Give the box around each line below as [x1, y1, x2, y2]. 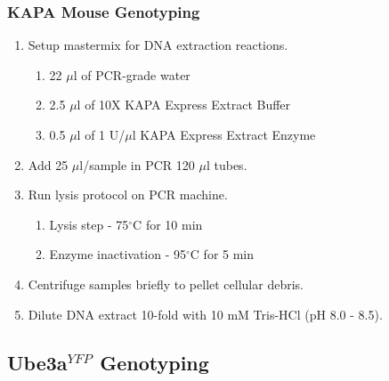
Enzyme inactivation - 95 [49, 245, 187, 263]
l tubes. [206, 155, 247, 174]
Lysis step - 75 [49, 215, 129, 233]
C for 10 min [133, 215, 203, 233]
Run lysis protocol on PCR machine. [28, 185, 228, 204]
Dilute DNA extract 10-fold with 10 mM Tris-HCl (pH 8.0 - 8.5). [28, 304, 383, 323]
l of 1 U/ [77, 126, 126, 143]
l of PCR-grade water [73, 65, 190, 84]
